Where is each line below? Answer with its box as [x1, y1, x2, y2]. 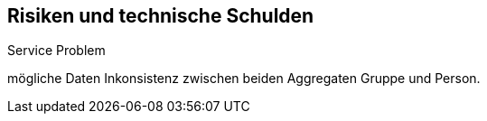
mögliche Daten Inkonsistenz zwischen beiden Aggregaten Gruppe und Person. [7, 70, 481, 87]
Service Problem [7, 42, 106, 59]
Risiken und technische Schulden [7, 5, 314, 27]
